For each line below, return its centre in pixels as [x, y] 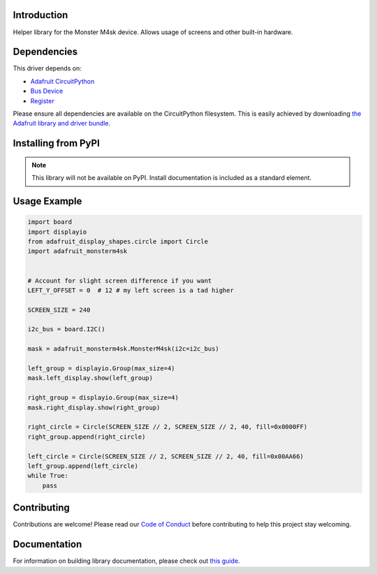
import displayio [57, 232]
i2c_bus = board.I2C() [66, 329]
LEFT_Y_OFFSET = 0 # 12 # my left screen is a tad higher [131, 290]
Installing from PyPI [57, 143]
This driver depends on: [47, 68]
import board [50, 222]
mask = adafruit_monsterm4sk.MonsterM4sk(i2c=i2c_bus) [123, 349]
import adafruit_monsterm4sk [77, 251]
